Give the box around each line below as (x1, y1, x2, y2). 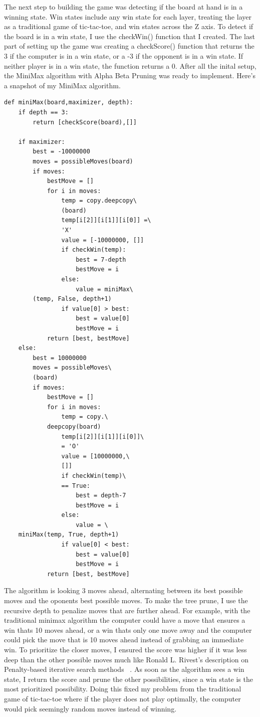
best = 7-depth (76, 256, 126, 263)
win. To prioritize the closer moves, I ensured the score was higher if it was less (4, 644, 247, 654)
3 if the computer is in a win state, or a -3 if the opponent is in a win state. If (4, 50, 243, 61)
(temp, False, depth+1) (33, 295, 112, 303)
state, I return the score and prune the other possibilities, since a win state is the (4, 673, 253, 684)
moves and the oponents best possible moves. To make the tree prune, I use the (4, 595, 248, 606)
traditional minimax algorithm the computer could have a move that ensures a (4, 615, 245, 625)
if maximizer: (18, 138, 65, 145)
